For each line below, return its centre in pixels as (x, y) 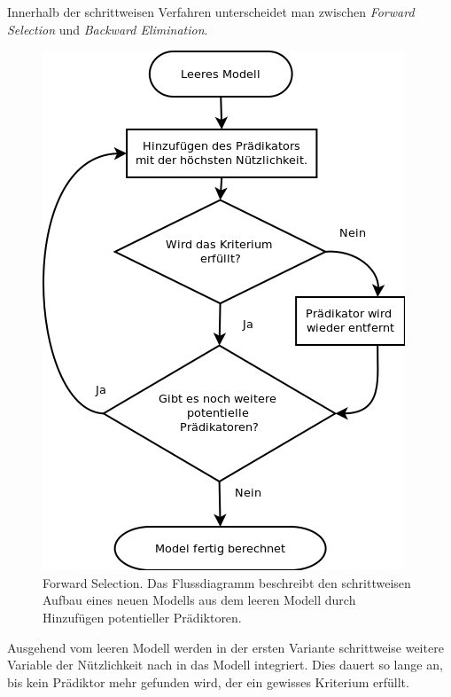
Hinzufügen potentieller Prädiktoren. (142, 617)
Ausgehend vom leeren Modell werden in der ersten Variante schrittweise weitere (225, 647)
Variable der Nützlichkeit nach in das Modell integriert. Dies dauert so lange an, (225, 665)
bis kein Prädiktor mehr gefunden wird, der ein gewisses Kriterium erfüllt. (208, 681)
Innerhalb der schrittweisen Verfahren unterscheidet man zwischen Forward (211, 12)
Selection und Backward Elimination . (108, 29)
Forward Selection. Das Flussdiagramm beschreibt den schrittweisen (227, 582)
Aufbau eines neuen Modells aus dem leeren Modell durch (199, 600)
